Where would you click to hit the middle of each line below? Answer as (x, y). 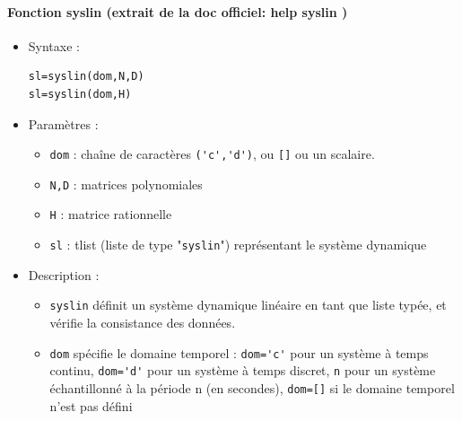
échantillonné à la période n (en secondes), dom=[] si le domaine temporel (252, 387)
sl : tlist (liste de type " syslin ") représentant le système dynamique (238, 245)
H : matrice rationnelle (111, 214)
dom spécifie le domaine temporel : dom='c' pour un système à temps (239, 352)
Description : (64, 274)
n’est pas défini (91, 405)
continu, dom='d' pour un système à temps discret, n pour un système (243, 370)
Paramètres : (63, 123)
